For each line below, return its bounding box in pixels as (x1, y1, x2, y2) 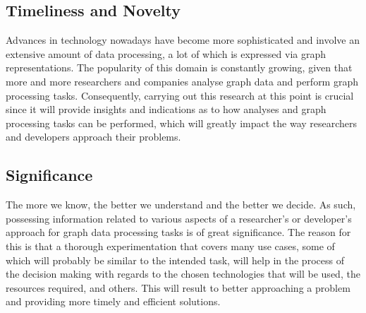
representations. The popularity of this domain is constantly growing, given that (6, 60, 353, 75)
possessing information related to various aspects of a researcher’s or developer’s (6, 211, 352, 225)
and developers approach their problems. (6, 129, 181, 144)
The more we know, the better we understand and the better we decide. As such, (6, 197, 356, 212)
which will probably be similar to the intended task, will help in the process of (6, 252, 344, 267)
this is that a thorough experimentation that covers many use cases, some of (6, 238, 335, 253)
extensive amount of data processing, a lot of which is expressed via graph (6, 46, 327, 61)
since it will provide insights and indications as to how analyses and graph (6, 102, 327, 117)
